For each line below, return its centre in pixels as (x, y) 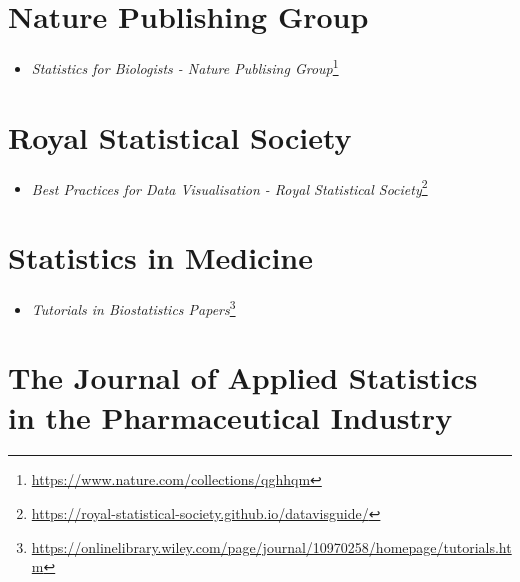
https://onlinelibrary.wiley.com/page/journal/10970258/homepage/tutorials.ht (271, 546)
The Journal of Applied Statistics (243, 377)
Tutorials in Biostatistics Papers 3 (133, 307)
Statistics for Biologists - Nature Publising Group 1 (185, 66)
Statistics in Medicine (161, 256)
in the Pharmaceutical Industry (230, 416)
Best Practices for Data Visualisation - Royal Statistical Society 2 (229, 187)
